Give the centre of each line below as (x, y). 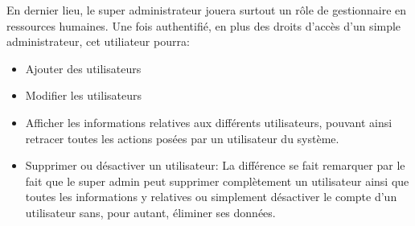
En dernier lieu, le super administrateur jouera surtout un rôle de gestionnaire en (207, 10)
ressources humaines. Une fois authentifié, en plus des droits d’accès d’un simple (204, 25)
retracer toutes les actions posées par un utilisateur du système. (182, 138)
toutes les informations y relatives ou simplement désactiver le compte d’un (211, 197)
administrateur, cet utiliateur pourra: (98, 41)
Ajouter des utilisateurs (83, 68)
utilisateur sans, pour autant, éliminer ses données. (150, 212)
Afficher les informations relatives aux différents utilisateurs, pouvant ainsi (209, 122)
